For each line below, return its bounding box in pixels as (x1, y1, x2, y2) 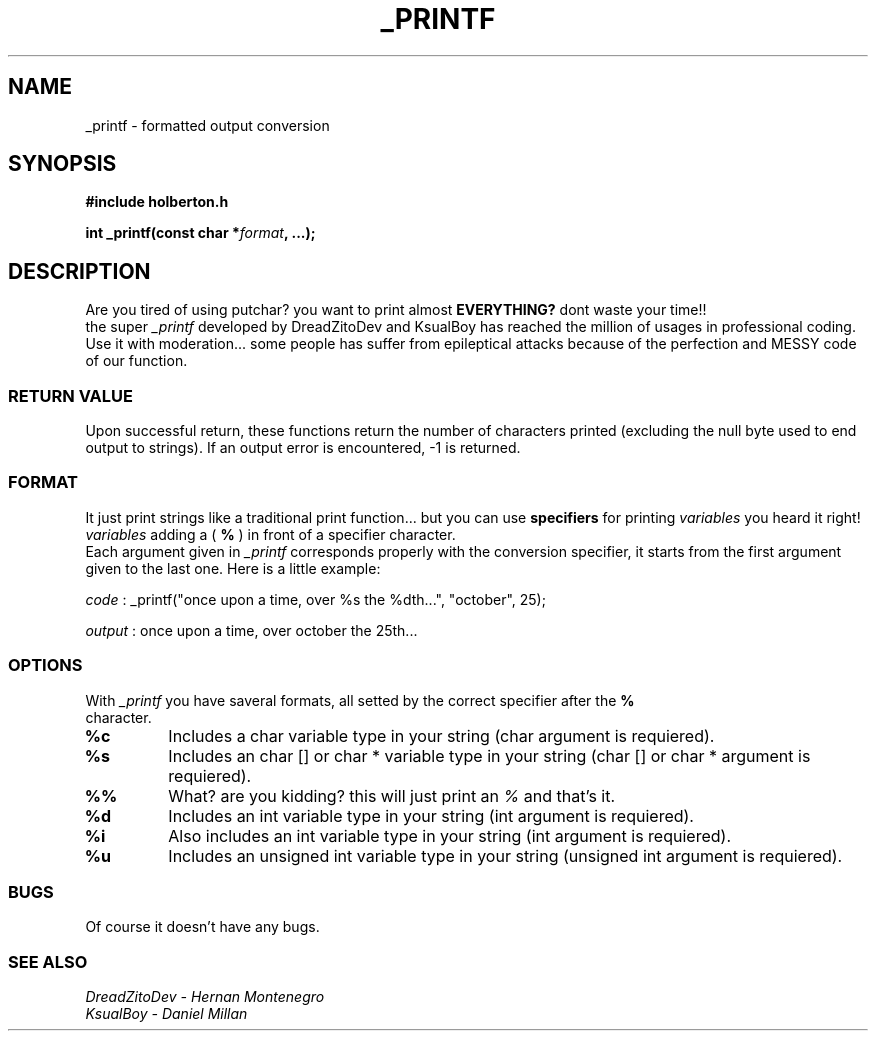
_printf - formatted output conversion (85, 116, 330, 134)
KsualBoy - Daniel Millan (85, 1005, 248, 1023)
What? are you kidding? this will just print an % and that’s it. (168, 785, 616, 806)
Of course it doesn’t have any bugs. (85, 918, 320, 936)
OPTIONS (8, 655, 83, 676)
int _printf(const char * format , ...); (85, 224, 316, 242)
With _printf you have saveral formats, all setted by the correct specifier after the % (85, 691, 635, 709)
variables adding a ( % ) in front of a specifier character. (85, 525, 456, 543)
